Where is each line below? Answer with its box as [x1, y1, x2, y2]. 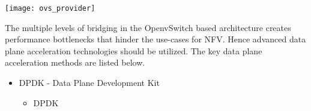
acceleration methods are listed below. [5, 56, 145, 69]
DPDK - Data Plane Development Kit [19, 76, 160, 89]
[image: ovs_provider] [5, 4, 95, 13]
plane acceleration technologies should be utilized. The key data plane [5, 44, 262, 57]
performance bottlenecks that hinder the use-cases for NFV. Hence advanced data [5, 33, 306, 45]
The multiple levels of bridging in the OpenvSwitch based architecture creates [5, 21, 291, 33]
